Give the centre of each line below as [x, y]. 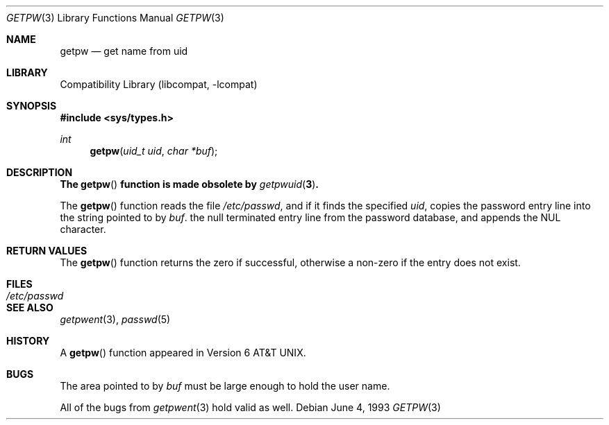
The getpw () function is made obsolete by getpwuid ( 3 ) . [190, 184]
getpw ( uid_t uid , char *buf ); [154, 151]
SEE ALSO [30, 307]
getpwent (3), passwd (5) [115, 319]
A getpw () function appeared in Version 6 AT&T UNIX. [183, 353]
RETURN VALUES [47, 251]
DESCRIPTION [40, 172]
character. [83, 229]
